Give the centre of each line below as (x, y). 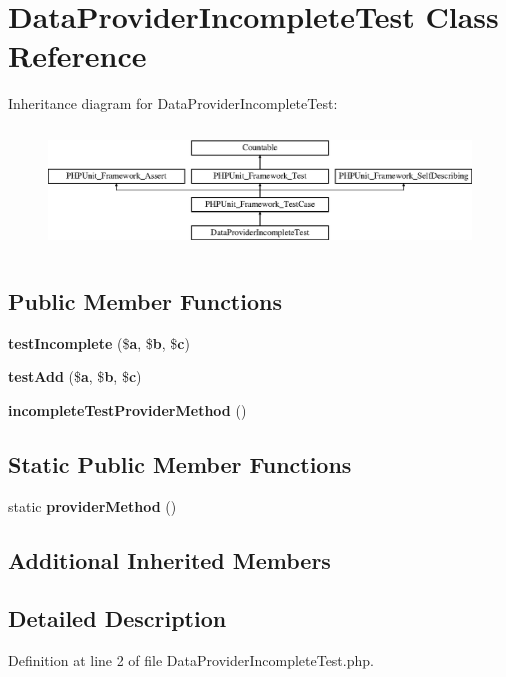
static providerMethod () (92, 505)
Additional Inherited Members (169, 559)
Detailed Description (117, 618)
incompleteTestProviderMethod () (127, 409)
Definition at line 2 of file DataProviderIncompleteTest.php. (191, 660)
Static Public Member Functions (180, 463)
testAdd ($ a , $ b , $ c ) (75, 376)
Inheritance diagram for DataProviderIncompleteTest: (173, 103)
